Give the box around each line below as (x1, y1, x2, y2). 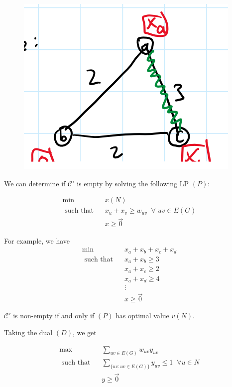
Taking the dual (4, 327, 53, 337)
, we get (72, 327, 97, 337)
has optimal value (116, 310, 169, 321)
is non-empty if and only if (13, 310, 95, 321)
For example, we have (4, 235, 70, 246)
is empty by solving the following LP (77, 178, 189, 188)
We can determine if (4, 178, 66, 188)
